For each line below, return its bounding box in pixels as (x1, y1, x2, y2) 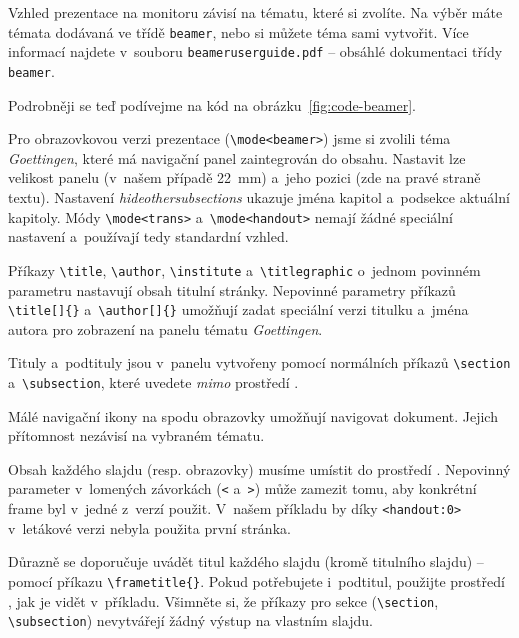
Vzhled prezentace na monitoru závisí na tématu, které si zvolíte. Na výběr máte (8, 2, 503, 22)
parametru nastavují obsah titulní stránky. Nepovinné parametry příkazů (8, 279, 456, 300)
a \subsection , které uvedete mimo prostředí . (8, 372, 299, 392)
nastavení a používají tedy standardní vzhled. (8, 226, 289, 247)
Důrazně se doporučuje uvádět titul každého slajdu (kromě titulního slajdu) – (8, 551, 484, 572)
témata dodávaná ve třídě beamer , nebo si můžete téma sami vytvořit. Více (8, 21, 469, 42)
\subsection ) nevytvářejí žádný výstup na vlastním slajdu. (8, 610, 373, 631)
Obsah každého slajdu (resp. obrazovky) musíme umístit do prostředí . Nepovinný (8, 458, 511, 479)
